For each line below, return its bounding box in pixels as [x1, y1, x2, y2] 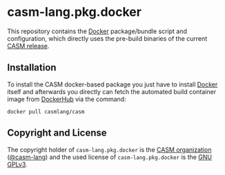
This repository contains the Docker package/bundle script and [7, 27, 188, 35]
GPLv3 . [7, 160, 28, 168]
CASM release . [7, 42, 50, 50]
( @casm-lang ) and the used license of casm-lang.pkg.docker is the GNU [7, 153, 213, 161]
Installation [7, 62, 57, 73]
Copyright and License [7, 127, 107, 139]
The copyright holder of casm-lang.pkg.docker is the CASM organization [7, 145, 212, 154]
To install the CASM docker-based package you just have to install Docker [7, 80, 218, 89]
